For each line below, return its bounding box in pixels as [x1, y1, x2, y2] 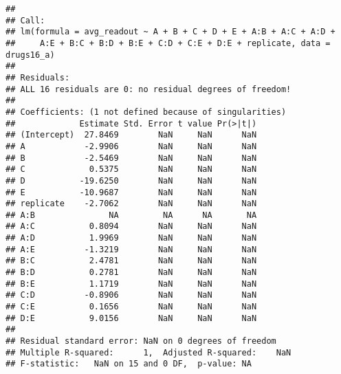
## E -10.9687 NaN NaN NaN [5, 187, 257, 197]
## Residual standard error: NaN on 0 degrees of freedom [5, 336, 276, 346]
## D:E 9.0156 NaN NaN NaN [5, 313, 257, 323]
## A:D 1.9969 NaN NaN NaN [5, 233, 257, 243]
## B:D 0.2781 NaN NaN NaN [5, 267, 257, 278]
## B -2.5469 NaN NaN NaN [5, 153, 257, 163]
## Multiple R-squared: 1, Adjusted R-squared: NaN [5, 347, 291, 357]
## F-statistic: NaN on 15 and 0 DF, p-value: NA [5, 359, 252, 369]
